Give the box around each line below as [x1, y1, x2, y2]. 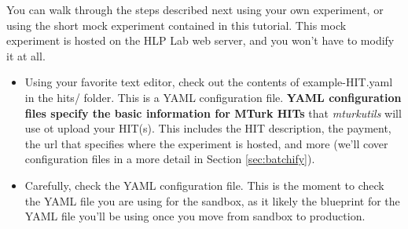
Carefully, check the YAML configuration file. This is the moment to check [24, 176, 384, 193]
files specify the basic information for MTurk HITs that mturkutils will [24, 104, 402, 121]
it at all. [6, 47, 46, 64]
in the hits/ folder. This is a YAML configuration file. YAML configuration [24, 89, 402, 105]
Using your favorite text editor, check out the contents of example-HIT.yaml [24, 74, 393, 90]
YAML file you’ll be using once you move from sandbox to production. [24, 208, 366, 224]
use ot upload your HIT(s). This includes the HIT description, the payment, [24, 120, 391, 136]
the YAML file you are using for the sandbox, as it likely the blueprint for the [24, 192, 400, 209]
